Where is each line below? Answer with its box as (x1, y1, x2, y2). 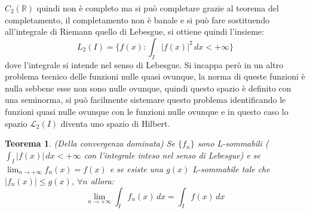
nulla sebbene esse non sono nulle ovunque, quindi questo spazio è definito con (5, 81, 291, 94)
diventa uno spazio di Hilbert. (60, 117, 170, 129)
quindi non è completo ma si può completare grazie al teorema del (36, 2, 279, 14)
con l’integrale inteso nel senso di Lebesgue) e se (84, 148, 260, 161)
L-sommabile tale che (192, 162, 270, 175)
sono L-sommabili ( (197, 137, 269, 150)
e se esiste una (109, 162, 164, 175)
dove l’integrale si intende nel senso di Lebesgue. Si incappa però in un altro (5, 58, 284, 71)
